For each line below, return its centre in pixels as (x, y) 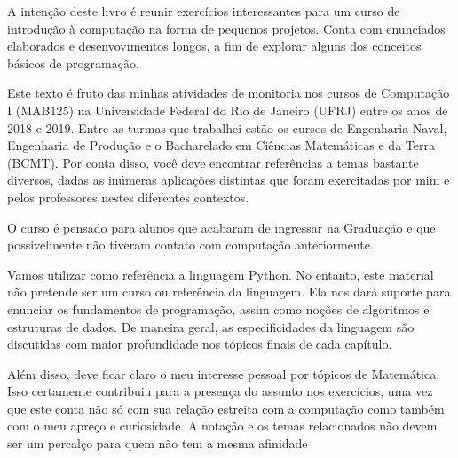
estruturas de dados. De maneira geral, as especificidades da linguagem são (211, 326)
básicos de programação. (73, 63)
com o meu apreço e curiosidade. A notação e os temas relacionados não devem (222, 426)
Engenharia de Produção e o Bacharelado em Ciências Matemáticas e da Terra (221, 145)
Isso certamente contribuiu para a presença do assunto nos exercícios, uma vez (220, 391)
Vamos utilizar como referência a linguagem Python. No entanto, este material (221, 274)
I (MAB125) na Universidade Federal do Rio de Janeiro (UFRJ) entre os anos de (228, 110)
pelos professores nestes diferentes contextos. (128, 197)
